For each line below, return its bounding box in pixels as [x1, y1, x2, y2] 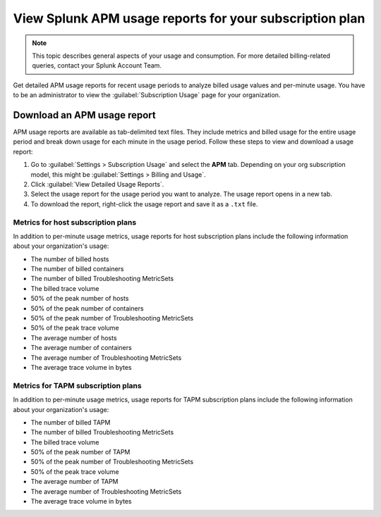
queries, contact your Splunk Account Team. [32, 61, 162, 70]
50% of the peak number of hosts [30, 294, 129, 303]
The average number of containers [30, 344, 132, 352]
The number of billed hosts [30, 254, 109, 263]
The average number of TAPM [30, 478, 119, 486]
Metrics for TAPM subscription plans [13, 380, 142, 390]
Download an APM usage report [13, 109, 157, 121]
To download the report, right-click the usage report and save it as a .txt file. [30, 199, 258, 208]
